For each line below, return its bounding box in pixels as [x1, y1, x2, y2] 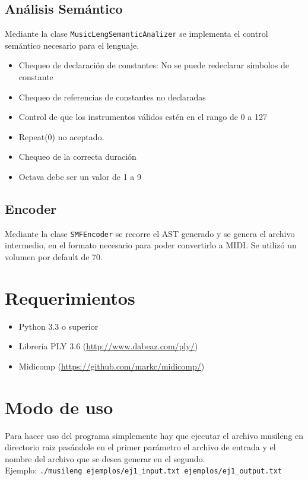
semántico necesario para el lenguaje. [5, 39, 139, 51]
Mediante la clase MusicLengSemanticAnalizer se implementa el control [5, 27, 268, 40]
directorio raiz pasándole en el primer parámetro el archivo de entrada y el [5, 441, 276, 453]
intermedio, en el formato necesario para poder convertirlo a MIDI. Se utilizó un [5, 239, 297, 251]
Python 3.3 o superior [18, 320, 99, 332]
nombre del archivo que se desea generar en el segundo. [5, 452, 205, 465]
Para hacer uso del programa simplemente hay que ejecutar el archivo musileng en [5, 429, 304, 441]
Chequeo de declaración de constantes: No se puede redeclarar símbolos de [18, 59, 289, 71]
